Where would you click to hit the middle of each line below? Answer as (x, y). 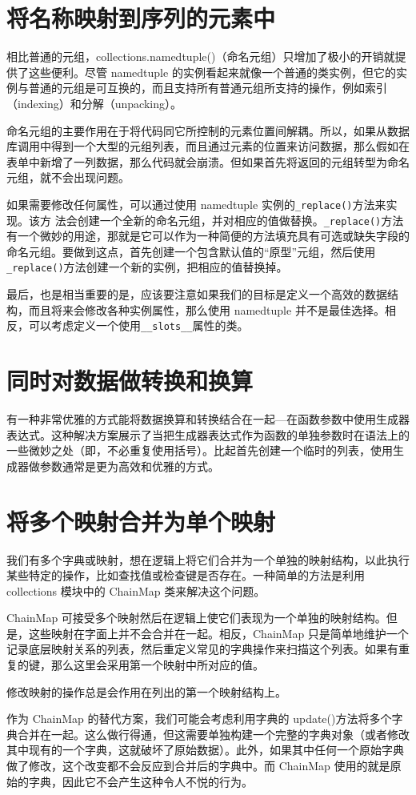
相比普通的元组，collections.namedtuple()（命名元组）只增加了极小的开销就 (201, 56)
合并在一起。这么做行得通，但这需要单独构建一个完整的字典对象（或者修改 (213, 734)
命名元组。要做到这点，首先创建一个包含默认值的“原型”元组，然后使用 (191, 251)
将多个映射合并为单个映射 (141, 521)
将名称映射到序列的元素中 (141, 18)
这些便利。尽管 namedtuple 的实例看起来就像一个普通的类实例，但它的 (212, 72)
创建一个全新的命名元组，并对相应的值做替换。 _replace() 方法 (240, 220)
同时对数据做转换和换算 (130, 381)
